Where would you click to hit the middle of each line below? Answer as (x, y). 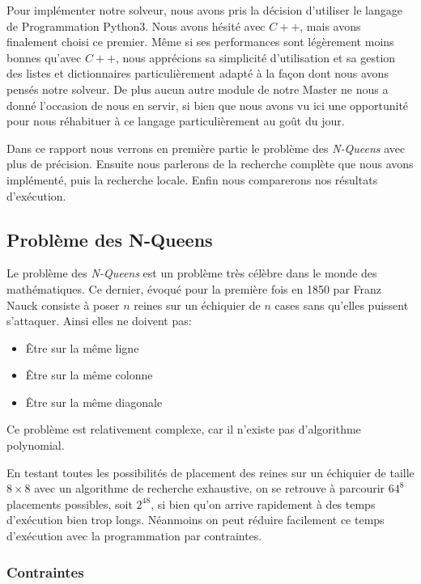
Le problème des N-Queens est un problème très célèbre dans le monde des (192, 273)
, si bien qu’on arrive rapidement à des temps (263, 504)
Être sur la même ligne (82, 347)
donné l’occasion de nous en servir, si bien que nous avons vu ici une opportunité (208, 105)
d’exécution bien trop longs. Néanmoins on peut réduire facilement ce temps (196, 520)
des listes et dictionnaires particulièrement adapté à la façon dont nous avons (198, 73)
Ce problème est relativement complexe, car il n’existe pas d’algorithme (184, 429)
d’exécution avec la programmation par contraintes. (134, 536)
